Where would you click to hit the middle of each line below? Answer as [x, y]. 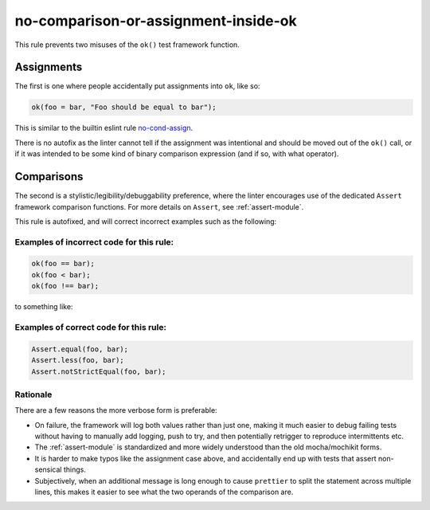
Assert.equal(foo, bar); [80, 349]
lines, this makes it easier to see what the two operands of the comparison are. [164, 492]
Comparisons [49, 177]
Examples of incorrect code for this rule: [94, 241]
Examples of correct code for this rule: [91, 327]
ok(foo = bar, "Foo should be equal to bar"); [124, 107]
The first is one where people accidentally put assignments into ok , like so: [137, 86]
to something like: [44, 307]
